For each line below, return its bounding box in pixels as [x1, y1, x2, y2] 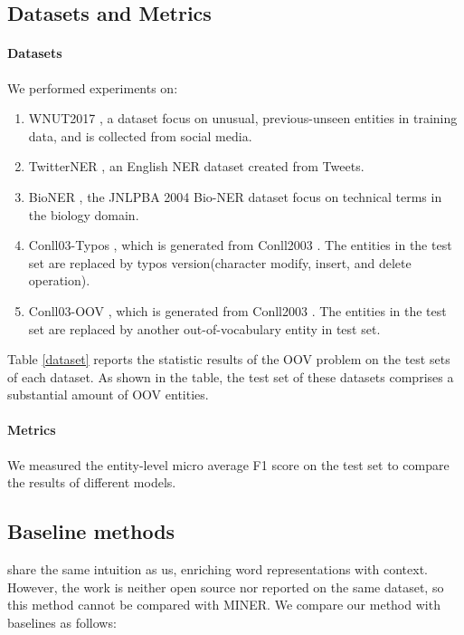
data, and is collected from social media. [28, 126, 252, 145]
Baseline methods [7, 517, 175, 545]
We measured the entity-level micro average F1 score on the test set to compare [7, 455, 450, 474]
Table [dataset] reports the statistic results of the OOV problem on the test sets [7, 350, 450, 369]
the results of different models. [7, 473, 176, 492]
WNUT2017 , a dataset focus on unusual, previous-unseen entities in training [28, 109, 458, 128]
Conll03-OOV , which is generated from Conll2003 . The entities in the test [28, 301, 447, 320]
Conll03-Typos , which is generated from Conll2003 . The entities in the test [28, 236, 452, 255]
